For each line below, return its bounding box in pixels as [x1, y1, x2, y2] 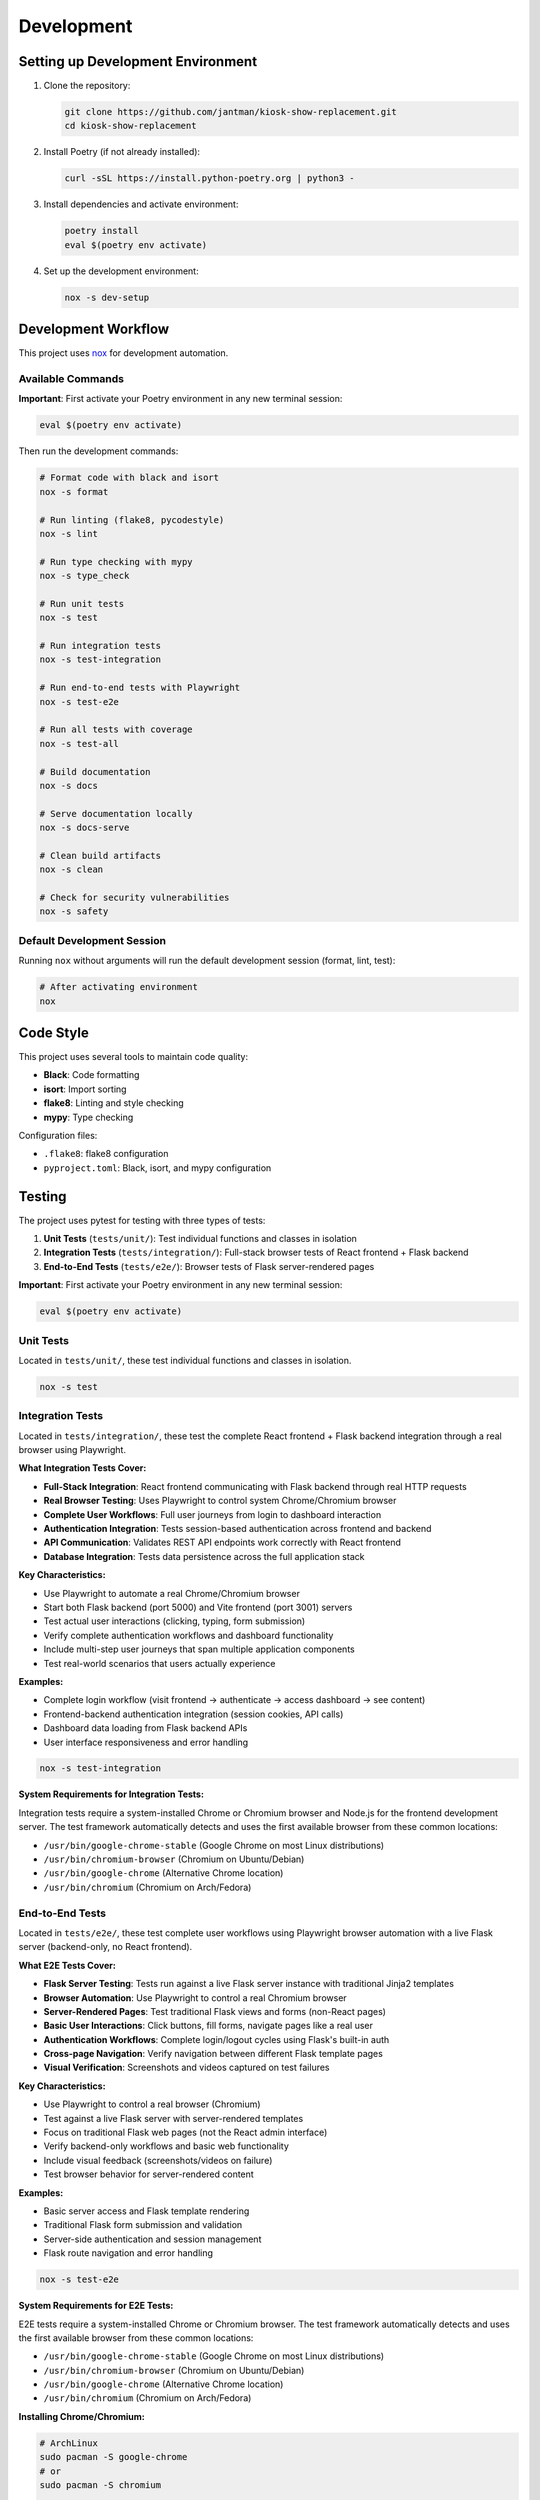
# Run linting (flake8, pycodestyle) [39, 514, 225, 525]
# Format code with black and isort [39, 472, 220, 484]
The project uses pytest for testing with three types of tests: [18, 1214, 266, 1226]
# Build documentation [39, 766, 151, 777]
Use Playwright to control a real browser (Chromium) [43, 2098, 261, 2110]
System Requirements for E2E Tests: [18, 2300, 174, 2312]
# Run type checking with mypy [39, 556, 194, 567]
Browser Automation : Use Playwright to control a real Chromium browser [43, 1991, 347, 2004]
